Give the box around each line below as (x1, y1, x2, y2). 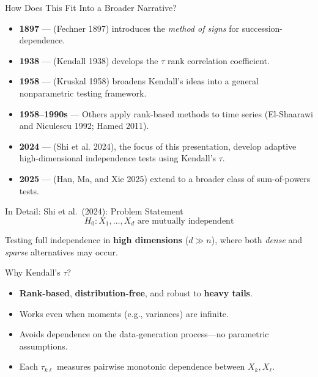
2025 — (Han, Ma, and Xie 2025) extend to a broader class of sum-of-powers (19, 172, 311, 185)
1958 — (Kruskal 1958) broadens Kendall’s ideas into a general (19, 75, 259, 87)
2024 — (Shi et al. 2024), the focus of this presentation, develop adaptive (19, 139, 297, 152)
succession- (242, 21, 283, 34)
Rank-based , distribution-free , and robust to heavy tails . (19, 286, 253, 299)
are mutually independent (137, 216, 234, 225)
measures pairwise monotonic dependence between (56, 360, 245, 373)
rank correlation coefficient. (167, 54, 270, 67)
